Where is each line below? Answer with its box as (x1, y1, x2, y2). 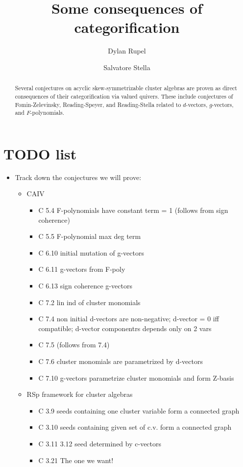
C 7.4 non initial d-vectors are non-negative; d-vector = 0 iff (38, 313, 219, 324)
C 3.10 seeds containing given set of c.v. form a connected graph (38, 422, 232, 432)
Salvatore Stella (103, 62, 150, 72)
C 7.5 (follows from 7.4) (38, 339, 110, 350)
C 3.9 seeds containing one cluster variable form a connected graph (38, 405, 240, 415)
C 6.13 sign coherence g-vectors (38, 281, 132, 291)
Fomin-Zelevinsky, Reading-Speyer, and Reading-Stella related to (15, 100, 181, 108)
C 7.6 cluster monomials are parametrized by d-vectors (38, 356, 203, 366)
